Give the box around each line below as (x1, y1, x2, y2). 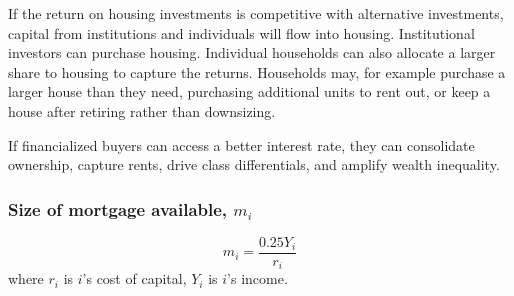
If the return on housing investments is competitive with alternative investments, (8, 3, 504, 23)
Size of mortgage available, (8, 196, 228, 221)
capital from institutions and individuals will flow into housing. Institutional (8, 22, 475, 43)
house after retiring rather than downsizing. (8, 100, 276, 121)
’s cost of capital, (82, 268, 187, 289)
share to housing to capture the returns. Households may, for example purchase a (8, 61, 506, 82)
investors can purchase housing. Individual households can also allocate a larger (8, 42, 496, 63)
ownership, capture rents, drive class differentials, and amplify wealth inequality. (8, 154, 500, 175)
